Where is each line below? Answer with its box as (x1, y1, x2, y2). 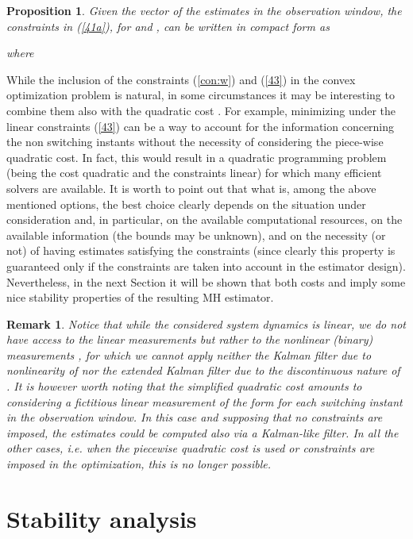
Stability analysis (6, 502, 197, 534)
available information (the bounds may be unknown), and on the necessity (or (6, 226, 386, 243)
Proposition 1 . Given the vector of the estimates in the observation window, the (6, 2, 402, 18)
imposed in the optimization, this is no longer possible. (6, 456, 271, 472)
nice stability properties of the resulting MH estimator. (6, 289, 274, 306)
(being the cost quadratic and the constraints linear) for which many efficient (6, 164, 382, 181)
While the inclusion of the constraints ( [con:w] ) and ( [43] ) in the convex (6, 71, 356, 87)
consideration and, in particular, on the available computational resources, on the (6, 211, 403, 228)
